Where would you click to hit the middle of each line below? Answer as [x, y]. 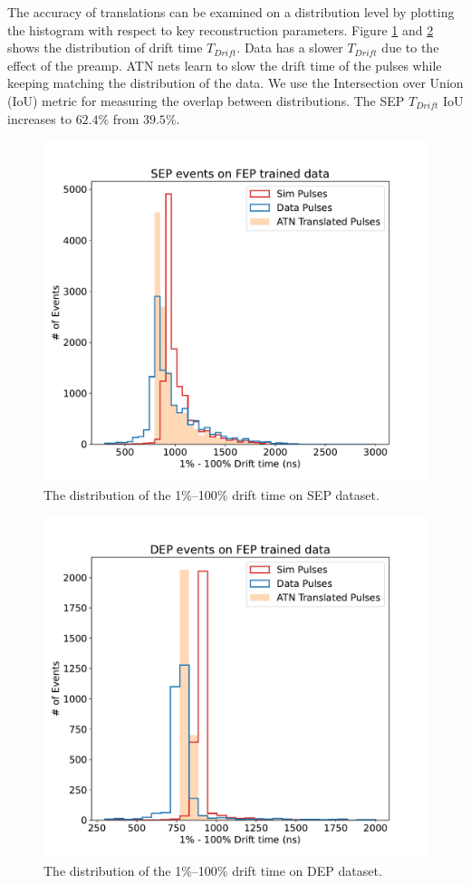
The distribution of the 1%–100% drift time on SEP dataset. [211, 494]
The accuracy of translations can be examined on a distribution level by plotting [231, 12]
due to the [410, 48]
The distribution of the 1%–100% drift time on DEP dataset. [213, 870]
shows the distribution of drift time [105, 48]
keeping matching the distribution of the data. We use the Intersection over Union [235, 83]
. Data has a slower [290, 48]
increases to [39, 118]
